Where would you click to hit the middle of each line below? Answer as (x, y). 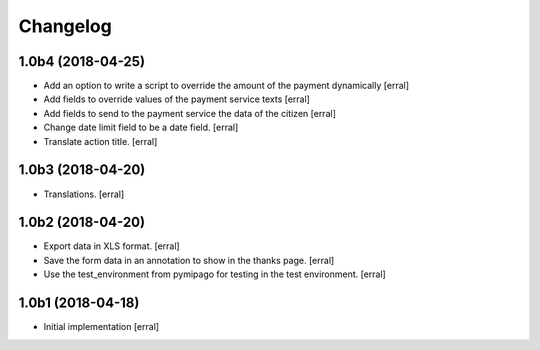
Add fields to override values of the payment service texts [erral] (176, 99)
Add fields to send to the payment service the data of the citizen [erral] (190, 113)
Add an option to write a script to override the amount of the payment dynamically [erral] (226, 86)
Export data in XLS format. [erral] (111, 246)
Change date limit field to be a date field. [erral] (141, 127)
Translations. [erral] (84, 194)
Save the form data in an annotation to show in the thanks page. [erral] (189, 260)
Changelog (65, 26)
